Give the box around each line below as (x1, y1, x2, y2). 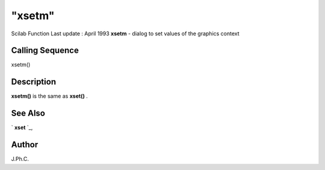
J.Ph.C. (11, 156, 29, 163)
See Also (11, 108, 45, 119)
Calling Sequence (11, 45, 79, 56)
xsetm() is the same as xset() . (11, 93, 88, 100)
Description (11, 77, 57, 87)
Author (11, 139, 39, 150)
